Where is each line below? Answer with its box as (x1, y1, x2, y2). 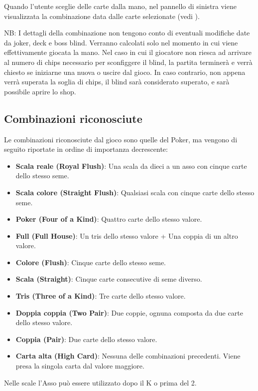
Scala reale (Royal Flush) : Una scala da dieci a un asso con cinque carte (15, 160, 247, 171)
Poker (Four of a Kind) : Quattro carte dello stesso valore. (15, 214, 202, 224)
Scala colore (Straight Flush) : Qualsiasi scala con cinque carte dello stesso (15, 187, 255, 197)
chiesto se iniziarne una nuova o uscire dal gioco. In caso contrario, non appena (4, 66, 246, 77)
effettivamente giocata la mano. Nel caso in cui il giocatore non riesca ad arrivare (4, 47, 252, 57)
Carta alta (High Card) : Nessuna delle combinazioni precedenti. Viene (15, 351, 241, 361)
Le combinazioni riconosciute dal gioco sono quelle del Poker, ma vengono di (4, 134, 238, 144)
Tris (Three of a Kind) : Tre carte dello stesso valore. (15, 291, 186, 301)
